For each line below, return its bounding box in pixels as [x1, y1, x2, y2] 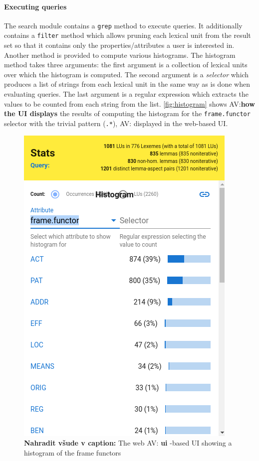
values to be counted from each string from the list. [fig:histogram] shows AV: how [4, 98, 255, 109]
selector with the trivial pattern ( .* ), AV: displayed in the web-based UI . [4, 118, 228, 128]
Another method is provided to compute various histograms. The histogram [4, 49, 236, 60]
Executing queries [4, 1, 67, 11]
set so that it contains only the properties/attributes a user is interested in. [4, 40, 235, 50]
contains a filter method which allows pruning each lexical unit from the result [4, 30, 251, 40]
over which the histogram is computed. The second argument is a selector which [4, 69, 249, 79]
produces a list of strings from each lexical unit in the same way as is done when [4, 79, 250, 89]
